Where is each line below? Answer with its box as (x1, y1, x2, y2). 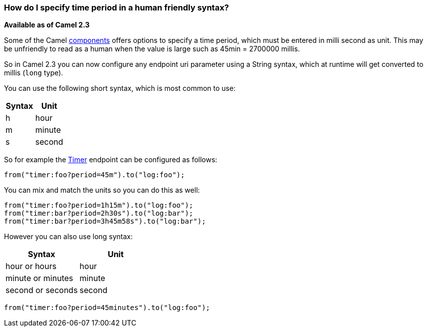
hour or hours (5, 261, 57, 272)
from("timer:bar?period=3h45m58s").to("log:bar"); (4, 217, 206, 226)
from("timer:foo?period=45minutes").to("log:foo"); (4, 304, 211, 312)
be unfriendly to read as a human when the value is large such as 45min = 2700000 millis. (4, 44, 300, 53)
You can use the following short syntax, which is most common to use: (4, 84, 236, 93)
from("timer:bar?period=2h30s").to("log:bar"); (4, 209, 194, 218)
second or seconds (5, 285, 78, 296)
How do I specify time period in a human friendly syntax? (4, 2, 229, 12)
